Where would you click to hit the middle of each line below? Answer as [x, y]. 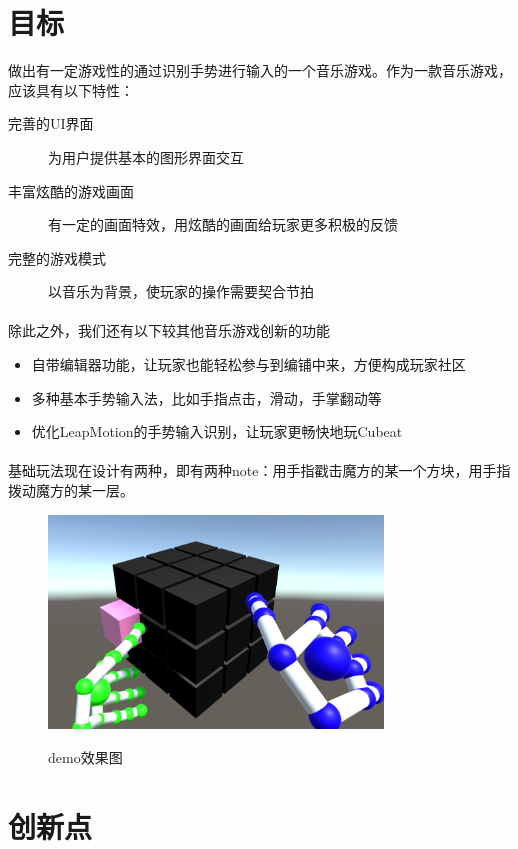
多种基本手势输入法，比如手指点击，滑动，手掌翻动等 [206, 397]
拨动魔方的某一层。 [71, 490]
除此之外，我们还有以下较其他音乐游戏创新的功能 [169, 330]
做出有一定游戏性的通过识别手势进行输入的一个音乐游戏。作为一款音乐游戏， [260, 70]
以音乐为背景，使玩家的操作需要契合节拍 [181, 291]
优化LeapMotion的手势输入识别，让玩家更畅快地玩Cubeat [217, 431]
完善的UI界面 [51, 123]
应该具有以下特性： [71, 89]
